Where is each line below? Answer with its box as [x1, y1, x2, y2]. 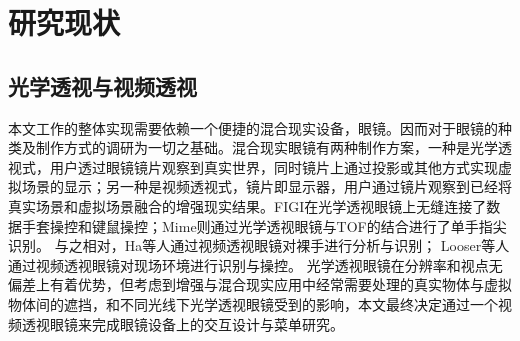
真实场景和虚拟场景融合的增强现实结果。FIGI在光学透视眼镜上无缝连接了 [8, 195, 487, 216]
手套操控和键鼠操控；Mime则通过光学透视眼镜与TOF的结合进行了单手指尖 [21, 215, 507, 236]
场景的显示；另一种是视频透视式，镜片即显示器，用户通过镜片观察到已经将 [21, 176, 512, 197]
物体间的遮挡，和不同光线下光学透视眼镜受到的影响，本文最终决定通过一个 [8, 293, 498, 314]
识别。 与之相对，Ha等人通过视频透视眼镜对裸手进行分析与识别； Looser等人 [8, 235, 510, 256]
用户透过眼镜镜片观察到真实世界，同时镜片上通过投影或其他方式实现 [49, 156, 498, 177]
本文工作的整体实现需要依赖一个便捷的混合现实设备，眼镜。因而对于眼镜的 [8, 117, 498, 138]
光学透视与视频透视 [8, 70, 197, 101]
